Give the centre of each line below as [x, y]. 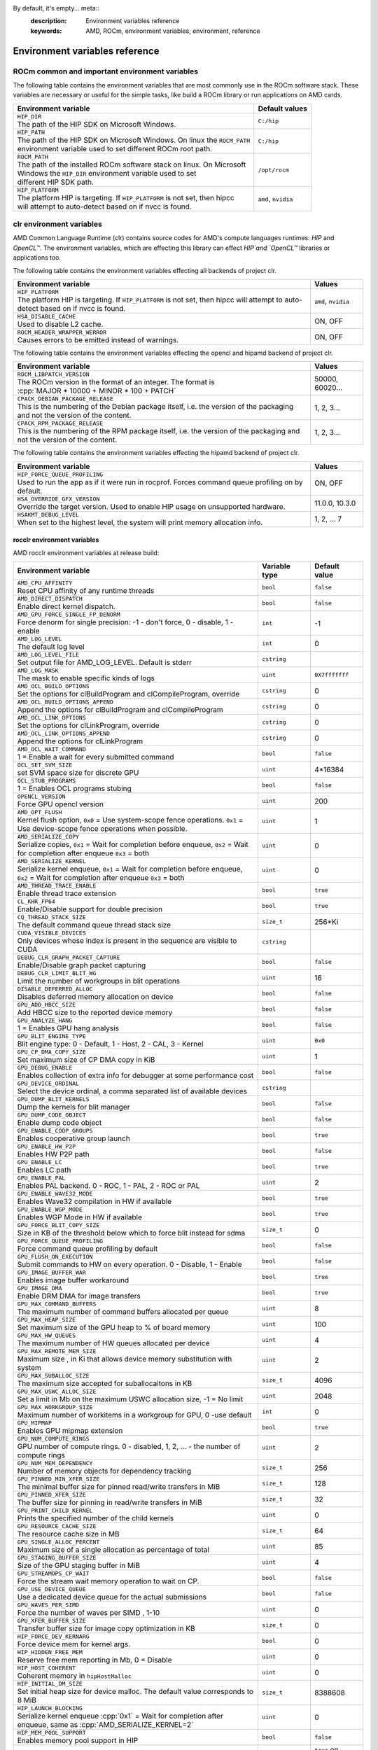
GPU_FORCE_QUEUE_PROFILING [60, 1241]
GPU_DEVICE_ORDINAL [48, 1084]
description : [49, 21]
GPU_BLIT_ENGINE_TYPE [52, 1036]
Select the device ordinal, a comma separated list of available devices [132, 1091]
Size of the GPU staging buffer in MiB [79, 1566]
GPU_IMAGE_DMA [40, 1288]
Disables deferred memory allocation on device [95, 997]
